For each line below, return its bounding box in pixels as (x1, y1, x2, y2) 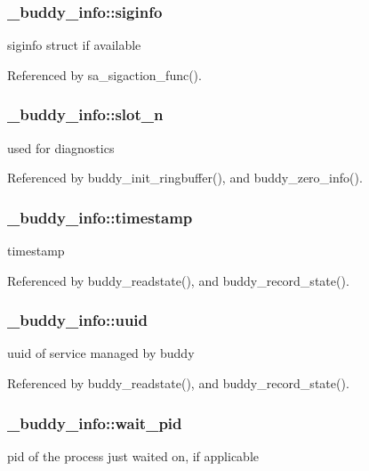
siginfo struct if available (7, 36, 141, 54)
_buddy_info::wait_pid (7, 411, 182, 434)
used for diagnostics (7, 138, 115, 157)
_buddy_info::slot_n (7, 103, 164, 126)
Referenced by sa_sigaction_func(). (7, 65, 202, 84)
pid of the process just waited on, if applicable (7, 446, 260, 465)
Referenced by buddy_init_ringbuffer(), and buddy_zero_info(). (7, 168, 363, 187)
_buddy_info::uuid (7, 309, 148, 331)
